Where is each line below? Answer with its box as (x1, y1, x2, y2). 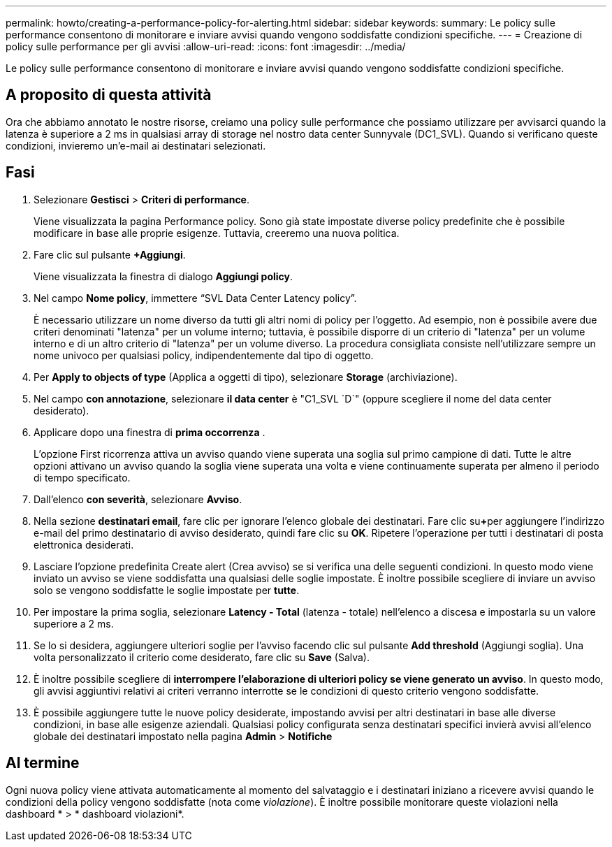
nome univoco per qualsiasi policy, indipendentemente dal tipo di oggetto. (34, 349, 374, 361)
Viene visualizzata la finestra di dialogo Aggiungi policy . (34, 270, 293, 282)
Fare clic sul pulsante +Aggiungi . (34, 248, 186, 261)
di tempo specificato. (34, 471, 131, 484)
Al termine (6, 754, 80, 772)
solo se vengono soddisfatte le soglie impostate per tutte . (34, 584, 300, 596)
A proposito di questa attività (6, 86, 212, 104)
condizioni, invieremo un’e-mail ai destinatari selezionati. (6, 139, 266, 152)
